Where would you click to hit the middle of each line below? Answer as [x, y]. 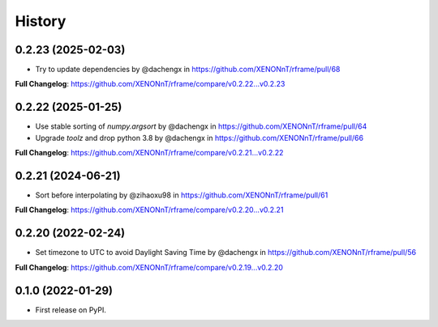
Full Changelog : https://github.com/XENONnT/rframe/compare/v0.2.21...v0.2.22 [149, 153]
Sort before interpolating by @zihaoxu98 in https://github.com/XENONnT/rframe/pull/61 [182, 195]
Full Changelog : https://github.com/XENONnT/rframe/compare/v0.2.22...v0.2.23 [150, 84]
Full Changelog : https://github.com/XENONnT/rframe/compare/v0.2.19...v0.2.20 [149, 267]
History [41, 21]
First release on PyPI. [71, 310]
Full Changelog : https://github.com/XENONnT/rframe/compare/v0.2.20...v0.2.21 [149, 210]
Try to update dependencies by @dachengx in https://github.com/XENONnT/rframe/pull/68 [188, 70]
